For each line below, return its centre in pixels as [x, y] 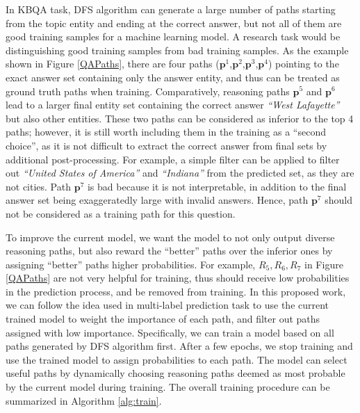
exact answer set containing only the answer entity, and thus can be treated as [173, 77]
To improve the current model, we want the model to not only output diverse [170, 237]
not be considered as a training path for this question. [121, 213]
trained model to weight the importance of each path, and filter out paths [163, 319]
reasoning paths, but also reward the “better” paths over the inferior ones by [169, 251]
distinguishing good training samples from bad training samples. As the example [177, 50]
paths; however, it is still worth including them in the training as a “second [166, 132]
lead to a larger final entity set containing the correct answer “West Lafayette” [173, 105]
